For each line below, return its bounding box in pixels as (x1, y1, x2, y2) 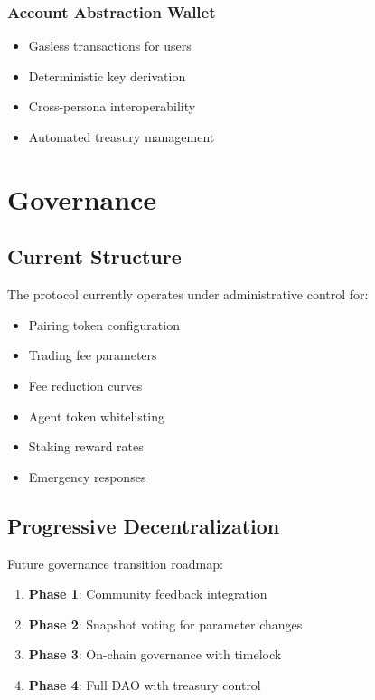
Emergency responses (28, 467, 146, 486)
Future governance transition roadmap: (7, 553, 223, 572)
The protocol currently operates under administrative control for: (7, 285, 369, 304)
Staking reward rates (28, 437, 144, 456)
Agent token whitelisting (28, 406, 164, 425)
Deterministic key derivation (28, 66, 186, 85)
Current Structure (7, 242, 182, 270)
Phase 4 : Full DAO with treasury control (28, 675, 261, 694)
